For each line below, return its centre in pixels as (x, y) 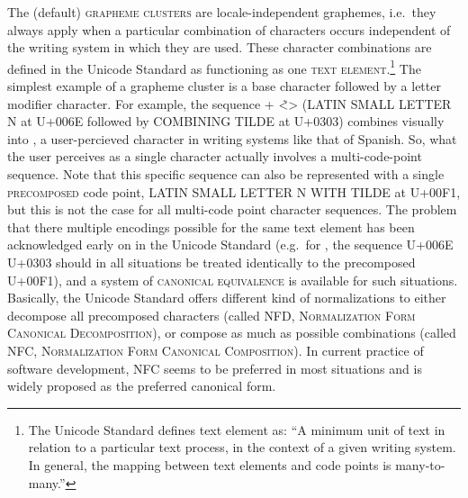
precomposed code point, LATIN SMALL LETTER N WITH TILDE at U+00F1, (234, 191)
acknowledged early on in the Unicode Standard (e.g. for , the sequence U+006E (230, 244)
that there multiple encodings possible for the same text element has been (211, 226)
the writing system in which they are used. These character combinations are (220, 47)
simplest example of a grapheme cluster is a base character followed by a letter (224, 86)
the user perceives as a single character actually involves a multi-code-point (215, 156)
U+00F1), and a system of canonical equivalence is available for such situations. (233, 280)
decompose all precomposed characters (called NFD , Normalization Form (211, 315)
